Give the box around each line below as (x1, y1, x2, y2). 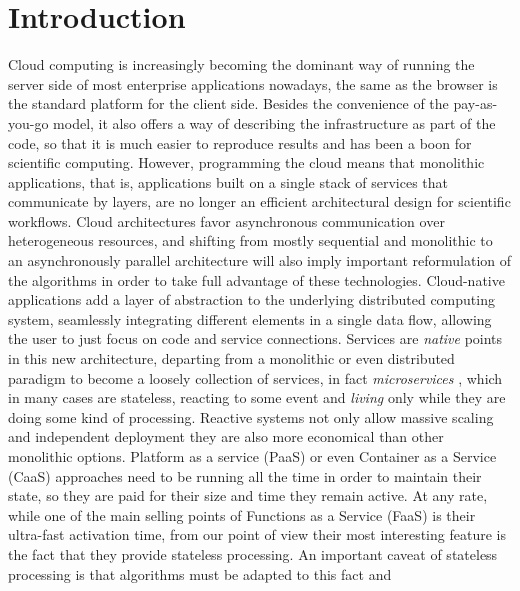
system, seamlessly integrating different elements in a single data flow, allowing (8, 308, 492, 329)
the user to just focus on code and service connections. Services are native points (8, 328, 503, 349)
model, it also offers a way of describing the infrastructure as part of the (53, 112, 496, 133)
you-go (8, 112, 49, 133)
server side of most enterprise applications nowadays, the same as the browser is (8, 73, 498, 94)
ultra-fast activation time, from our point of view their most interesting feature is (8, 524, 506, 545)
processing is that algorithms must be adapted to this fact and (8, 563, 392, 584)
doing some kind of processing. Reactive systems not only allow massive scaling (8, 406, 494, 427)
